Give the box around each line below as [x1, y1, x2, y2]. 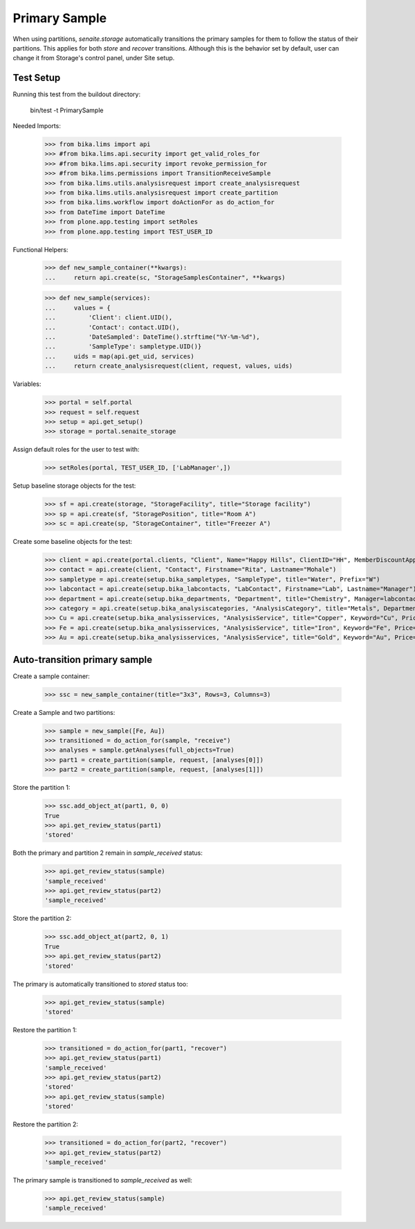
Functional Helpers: [12, 245, 68, 254]
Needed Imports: [12, 122, 62, 130]
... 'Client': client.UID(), [44, 314, 173, 321]
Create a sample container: [12, 672, 90, 680]
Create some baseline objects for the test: [12, 538, 133, 546]
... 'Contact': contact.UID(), [44, 323, 180, 331]
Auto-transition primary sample [12, 653, 152, 665]
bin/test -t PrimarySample [30, 106, 104, 114]
